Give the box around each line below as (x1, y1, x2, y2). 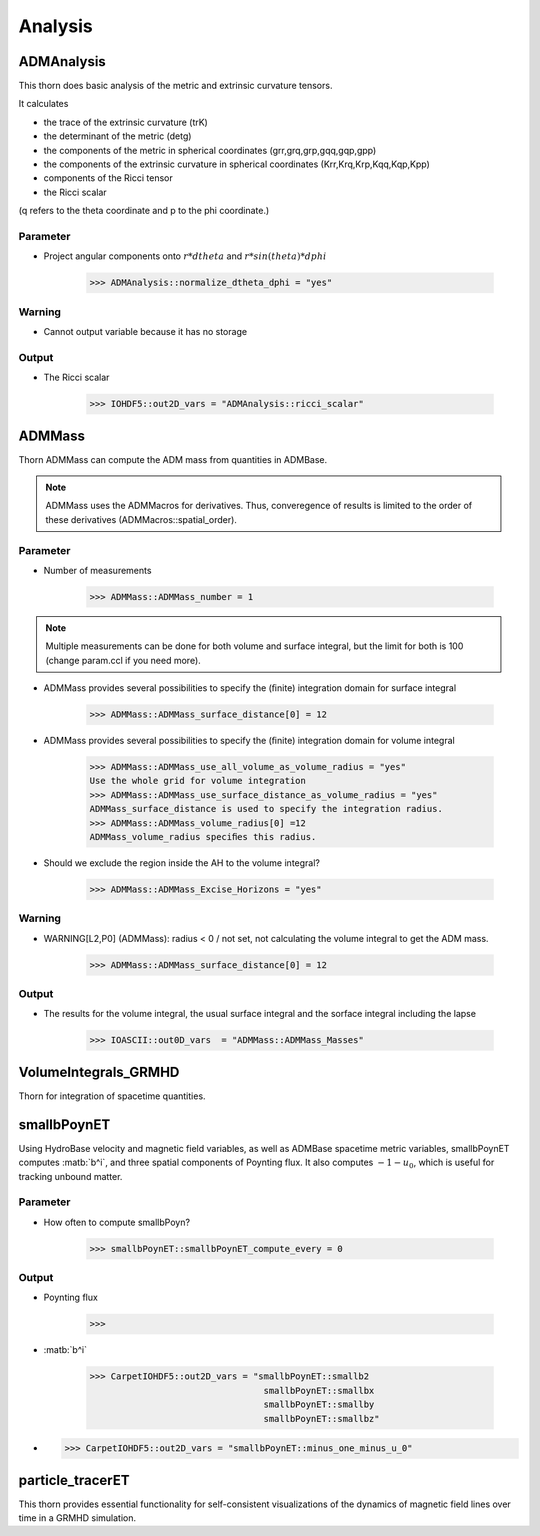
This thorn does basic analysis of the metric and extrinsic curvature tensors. (18, 80, 333, 92)
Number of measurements (43, 564, 152, 576)
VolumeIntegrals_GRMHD (18, 1063, 180, 1080)
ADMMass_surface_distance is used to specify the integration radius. (89, 803, 444, 815)
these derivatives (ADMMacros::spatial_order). (45, 513, 237, 525)
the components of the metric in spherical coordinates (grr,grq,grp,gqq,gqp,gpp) (43, 144, 377, 156)
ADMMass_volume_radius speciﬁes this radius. (89, 831, 317, 843)
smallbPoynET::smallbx (263, 1385, 375, 1396)
